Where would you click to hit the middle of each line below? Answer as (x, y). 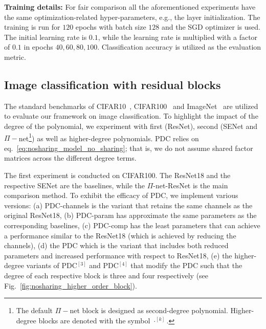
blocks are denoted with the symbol (94, 320)
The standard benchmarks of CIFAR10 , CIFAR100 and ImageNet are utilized (131, 106)
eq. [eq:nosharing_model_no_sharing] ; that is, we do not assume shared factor (129, 148)
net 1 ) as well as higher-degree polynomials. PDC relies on (109, 137)
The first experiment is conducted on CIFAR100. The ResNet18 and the (117, 175)
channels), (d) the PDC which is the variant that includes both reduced (116, 245)
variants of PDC (52, 265)
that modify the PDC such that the (186, 265)
